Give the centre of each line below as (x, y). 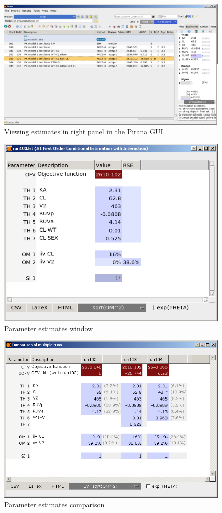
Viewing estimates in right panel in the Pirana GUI (84, 131)
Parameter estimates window (49, 328)
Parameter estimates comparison (54, 505)
